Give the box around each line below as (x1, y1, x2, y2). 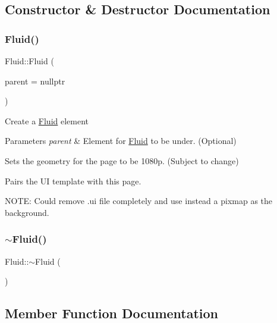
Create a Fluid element (5, 114, 89, 127)
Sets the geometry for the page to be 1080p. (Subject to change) (5, 154, 239, 167)
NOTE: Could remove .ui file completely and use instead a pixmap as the (5, 195, 273, 207)
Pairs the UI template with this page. (5, 174, 141, 187)
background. (5, 206, 49, 218)
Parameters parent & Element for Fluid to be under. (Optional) (5, 134, 237, 147)
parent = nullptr (5, 74, 65, 87)
